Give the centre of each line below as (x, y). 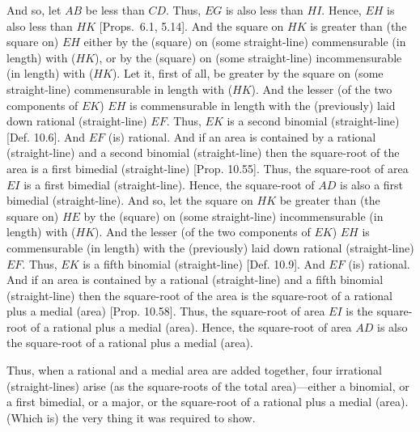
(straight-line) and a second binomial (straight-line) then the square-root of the (203, 152)
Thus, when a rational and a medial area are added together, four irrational (194, 370)
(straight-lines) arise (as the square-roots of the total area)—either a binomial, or (208, 385)
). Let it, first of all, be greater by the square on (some (248, 73)
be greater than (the (330, 200)
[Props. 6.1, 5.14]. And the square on (191, 25)
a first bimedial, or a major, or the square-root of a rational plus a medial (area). (208, 402)
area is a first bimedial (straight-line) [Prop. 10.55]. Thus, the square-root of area (208, 168)
